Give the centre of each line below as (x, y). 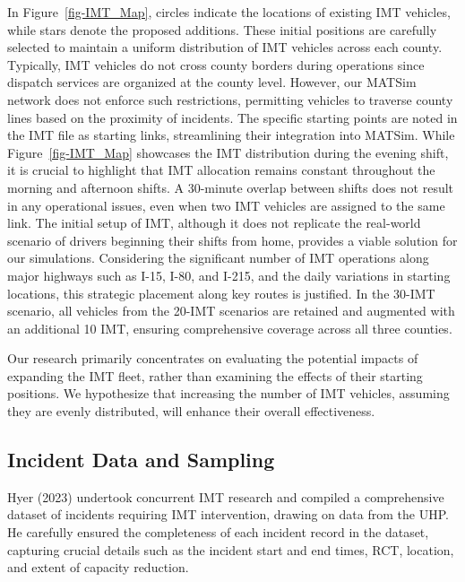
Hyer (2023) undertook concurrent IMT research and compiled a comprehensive (226, 496)
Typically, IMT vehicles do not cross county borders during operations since (216, 64)
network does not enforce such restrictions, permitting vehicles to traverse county (230, 99)
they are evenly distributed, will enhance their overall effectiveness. (191, 411)
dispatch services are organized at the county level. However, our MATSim (212, 82)
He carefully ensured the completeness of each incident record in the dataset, (218, 532)
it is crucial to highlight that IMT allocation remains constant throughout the (221, 170)
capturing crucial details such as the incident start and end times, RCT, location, (231, 549)
